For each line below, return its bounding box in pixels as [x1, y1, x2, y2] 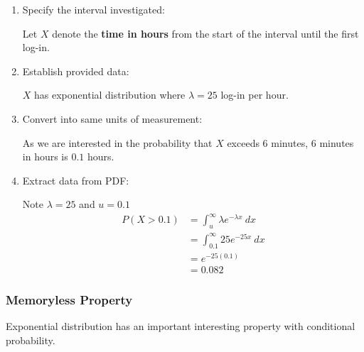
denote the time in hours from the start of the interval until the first [52, 26, 359, 40]
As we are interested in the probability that [22, 135, 213, 150]
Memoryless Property [6, 290, 133, 308]
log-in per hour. [220, 87, 289, 102]
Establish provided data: [22, 63, 129, 78]
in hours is [22, 149, 68, 164]
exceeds [227, 135, 259, 150]
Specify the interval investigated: [22, 2, 165, 16]
